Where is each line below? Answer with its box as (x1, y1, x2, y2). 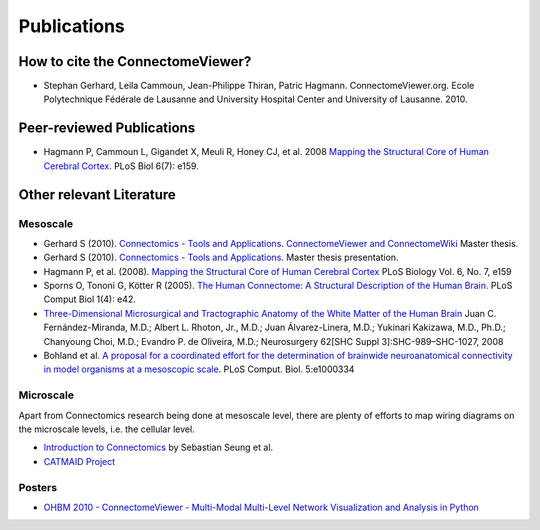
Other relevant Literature (18, 186, 177, 203)
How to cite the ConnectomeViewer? (18, 53, 252, 70)
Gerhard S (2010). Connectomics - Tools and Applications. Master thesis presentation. (43, 251, 399, 264)
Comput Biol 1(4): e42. (43, 293, 137, 305)
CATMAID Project (43, 455, 116, 467)
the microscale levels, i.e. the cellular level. (18, 423, 195, 435)
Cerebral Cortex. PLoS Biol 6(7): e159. (43, 160, 199, 172)
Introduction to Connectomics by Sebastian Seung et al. (43, 441, 274, 454)
